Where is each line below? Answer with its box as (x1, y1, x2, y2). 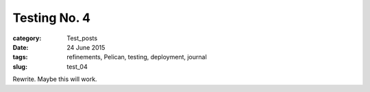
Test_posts (66, 34, 98, 42)
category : (12, 34, 42, 42)
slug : (12, 62, 27, 71)
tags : (12, 53, 28, 61)
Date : (12, 43, 29, 51)
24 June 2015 (66, 43, 106, 51)
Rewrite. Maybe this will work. (12, 75, 97, 83)
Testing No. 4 (12, 10, 91, 25)
